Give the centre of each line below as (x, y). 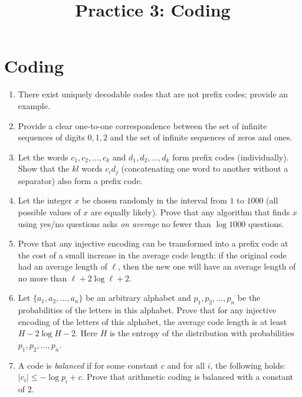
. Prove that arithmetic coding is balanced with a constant (188, 377)
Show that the (44, 168)
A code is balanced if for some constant (88, 365)
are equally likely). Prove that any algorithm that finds (190, 211)
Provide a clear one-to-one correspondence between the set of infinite (142, 125)
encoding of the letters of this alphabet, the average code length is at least (152, 321)
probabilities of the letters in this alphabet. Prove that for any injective (147, 310)
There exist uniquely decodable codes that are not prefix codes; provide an (153, 94)
